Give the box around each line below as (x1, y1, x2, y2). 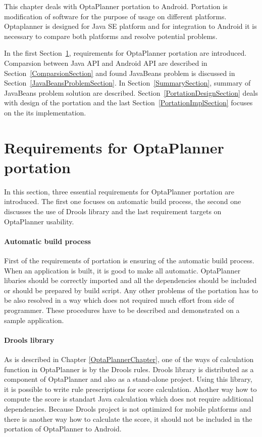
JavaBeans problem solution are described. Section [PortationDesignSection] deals (4, 87, 258, 98)
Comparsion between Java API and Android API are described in (4, 57, 207, 68)
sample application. (4, 314, 64, 325)
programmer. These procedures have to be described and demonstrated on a (4, 304, 240, 315)
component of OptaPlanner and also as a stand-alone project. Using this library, (4, 374, 252, 384)
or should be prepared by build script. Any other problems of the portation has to (4, 285, 258, 295)
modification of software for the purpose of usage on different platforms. (4, 11, 227, 21)
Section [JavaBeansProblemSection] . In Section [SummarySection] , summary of (4, 77, 251, 88)
